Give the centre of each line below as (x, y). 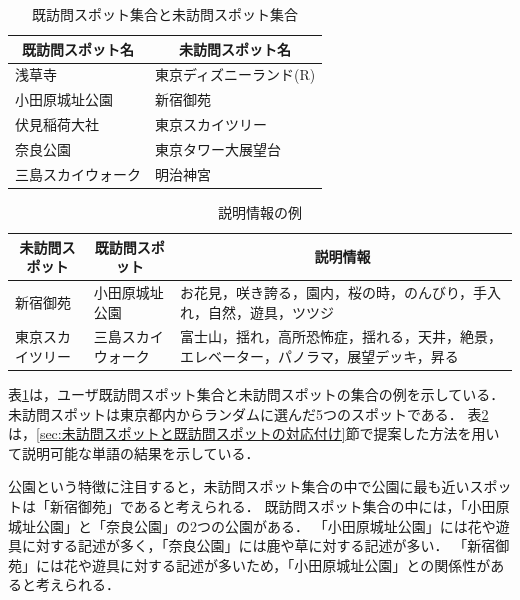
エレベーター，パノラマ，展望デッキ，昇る (319, 355)
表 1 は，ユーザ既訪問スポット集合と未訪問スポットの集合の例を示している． (256, 394)
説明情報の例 (260, 211)
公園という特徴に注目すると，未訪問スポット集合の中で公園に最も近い (239, 486)
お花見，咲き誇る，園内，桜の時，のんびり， (326, 291)
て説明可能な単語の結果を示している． (134, 452)
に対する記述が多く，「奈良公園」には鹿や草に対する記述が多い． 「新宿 (258, 545)
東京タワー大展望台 (218, 148)
